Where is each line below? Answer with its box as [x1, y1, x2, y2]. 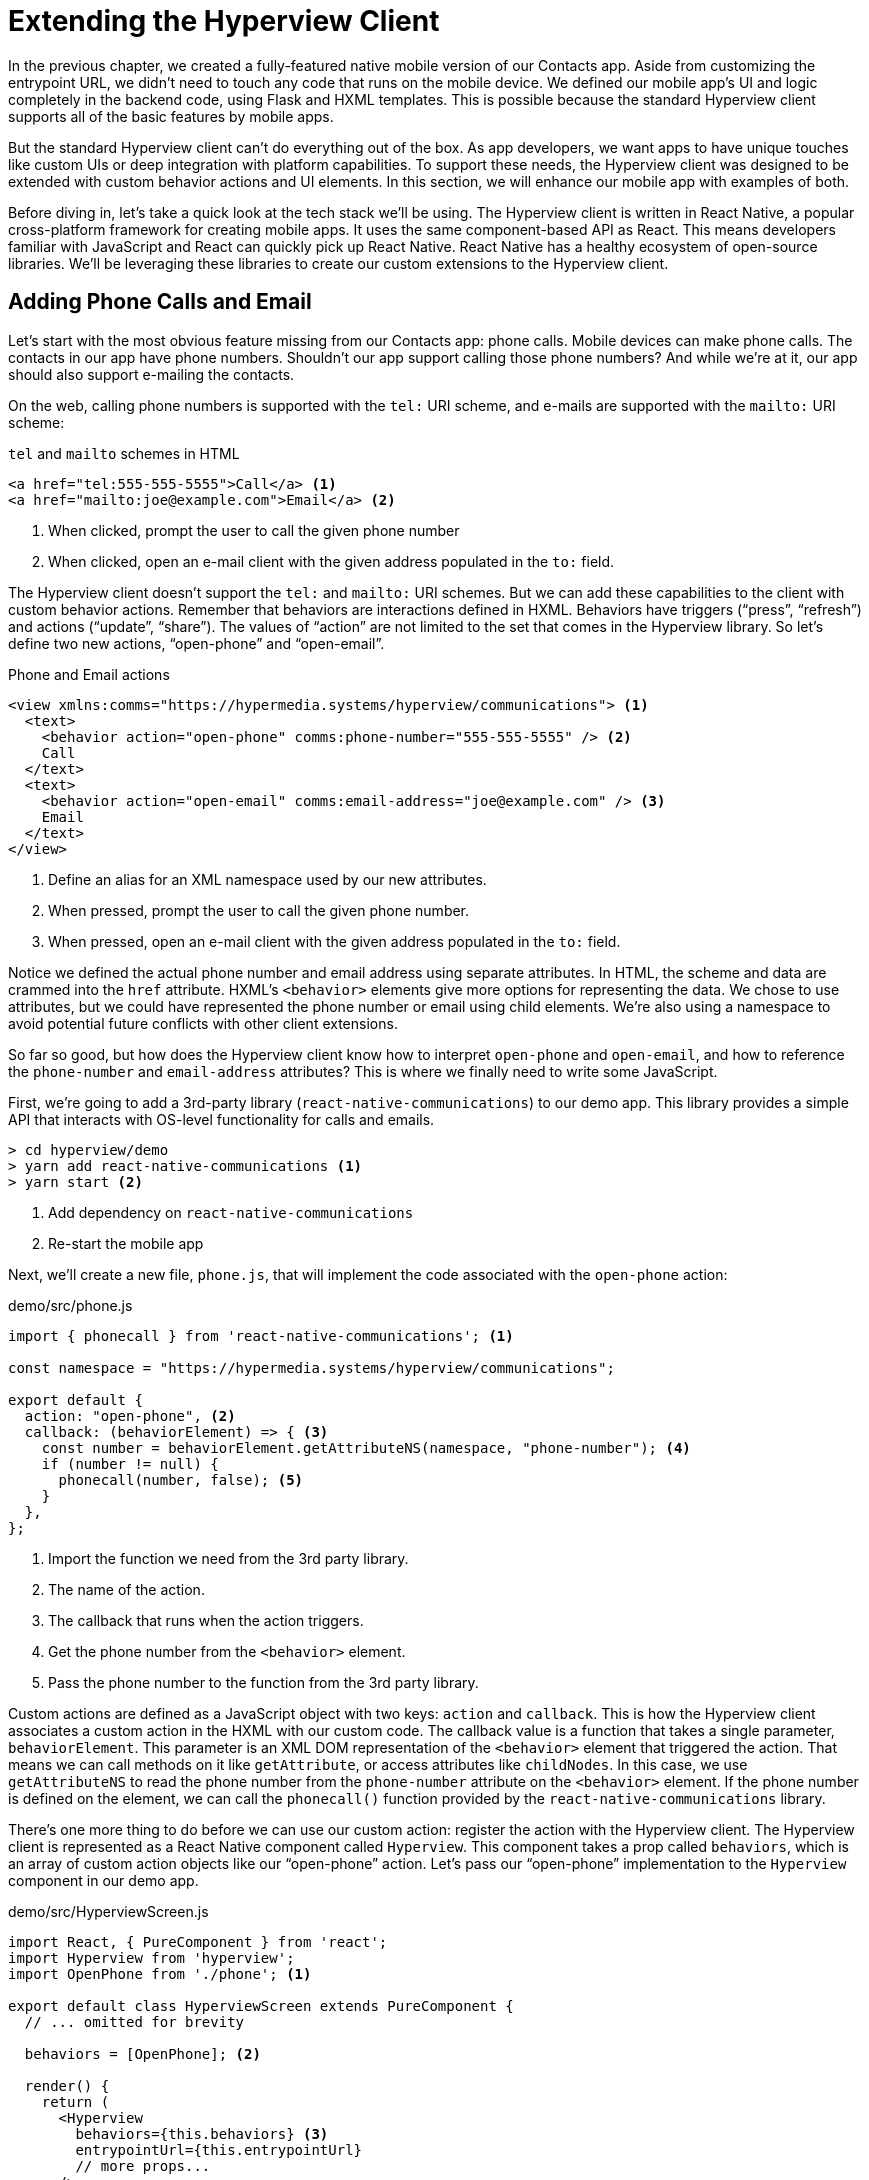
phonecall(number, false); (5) [58, 1471, 304, 1488]
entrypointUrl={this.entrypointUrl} [75, 2141, 363, 2158]
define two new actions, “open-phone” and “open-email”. [8, 634, 385, 652]
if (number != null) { [41, 1455, 219, 1472]
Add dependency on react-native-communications [48, 1203, 414, 1221]
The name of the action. [48, 1580, 205, 1598]
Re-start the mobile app [48, 1234, 204, 1252]
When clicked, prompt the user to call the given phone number [48, 521, 460, 539]
